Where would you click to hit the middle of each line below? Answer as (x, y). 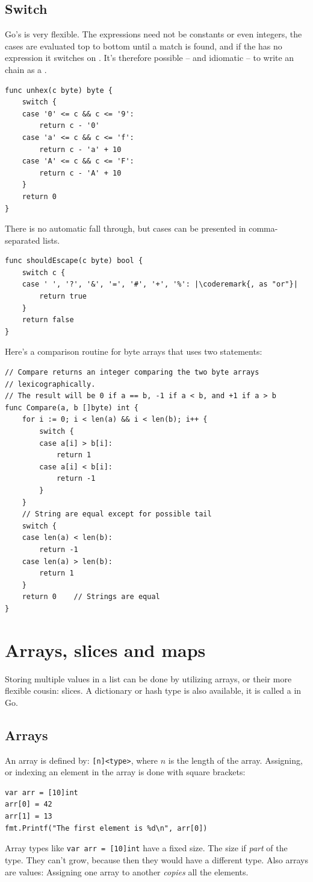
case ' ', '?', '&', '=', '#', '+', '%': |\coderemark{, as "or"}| (160, 284)
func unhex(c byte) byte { (59, 90)
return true (63, 297)
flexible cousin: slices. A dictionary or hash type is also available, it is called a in (153, 690)
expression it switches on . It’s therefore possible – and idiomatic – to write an (150, 58)
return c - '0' (70, 126)
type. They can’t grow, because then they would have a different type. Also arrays (156, 859)
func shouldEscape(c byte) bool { (74, 261)
